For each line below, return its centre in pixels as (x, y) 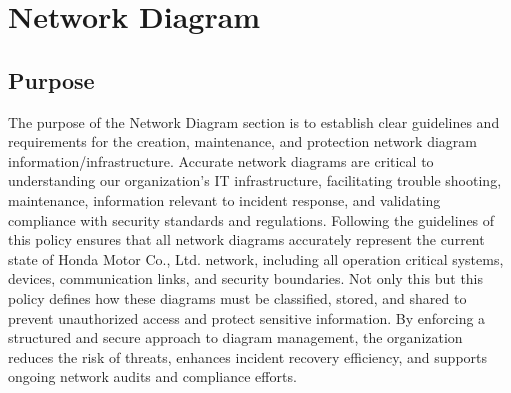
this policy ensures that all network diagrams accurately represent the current (246, 239)
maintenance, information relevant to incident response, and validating (224, 199)
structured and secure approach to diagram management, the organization (235, 337)
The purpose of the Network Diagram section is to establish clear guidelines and (254, 121)
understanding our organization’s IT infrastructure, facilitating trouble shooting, (255, 180)
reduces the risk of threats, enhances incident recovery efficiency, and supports (248, 356)
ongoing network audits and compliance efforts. (152, 376)
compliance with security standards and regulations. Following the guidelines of (251, 219)
